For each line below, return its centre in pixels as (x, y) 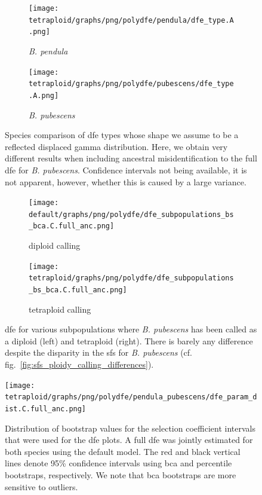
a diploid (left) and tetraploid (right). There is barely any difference (129, 340)
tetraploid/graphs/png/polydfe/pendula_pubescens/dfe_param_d (131, 397)
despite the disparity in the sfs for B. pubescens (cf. (98, 352)
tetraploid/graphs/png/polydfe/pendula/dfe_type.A (131, 20)
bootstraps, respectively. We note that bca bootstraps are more (121, 474)
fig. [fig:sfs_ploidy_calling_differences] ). (79, 364)
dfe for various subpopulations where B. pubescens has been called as (131, 329)
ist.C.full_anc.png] (46, 409)
